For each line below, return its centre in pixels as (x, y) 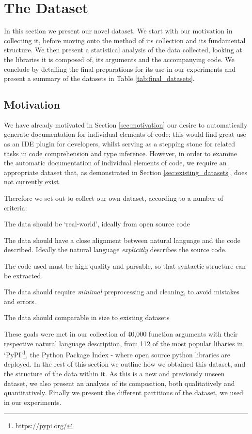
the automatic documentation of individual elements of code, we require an (115, 163)
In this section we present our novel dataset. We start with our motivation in (118, 31)
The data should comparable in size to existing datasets (87, 317)
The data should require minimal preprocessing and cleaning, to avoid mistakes (122, 292)
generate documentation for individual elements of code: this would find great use (125, 134)
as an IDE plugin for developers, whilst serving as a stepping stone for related (120, 144)
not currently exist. (32, 182)
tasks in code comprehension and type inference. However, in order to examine (121, 153)
